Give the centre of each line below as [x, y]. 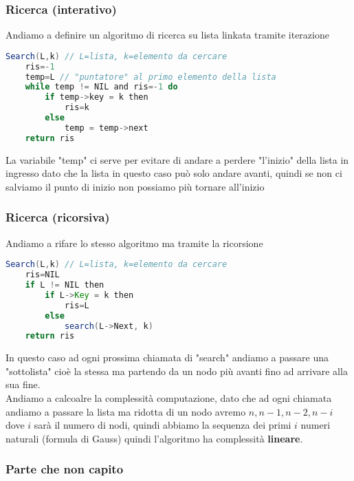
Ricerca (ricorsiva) [58, 217]
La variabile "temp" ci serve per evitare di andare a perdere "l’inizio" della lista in [177, 159]
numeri [316, 425]
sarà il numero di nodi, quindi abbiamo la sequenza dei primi [163, 425]
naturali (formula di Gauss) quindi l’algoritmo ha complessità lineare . [154, 438]
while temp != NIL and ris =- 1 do [101, 87]
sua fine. [23, 384]
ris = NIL [42, 275]
